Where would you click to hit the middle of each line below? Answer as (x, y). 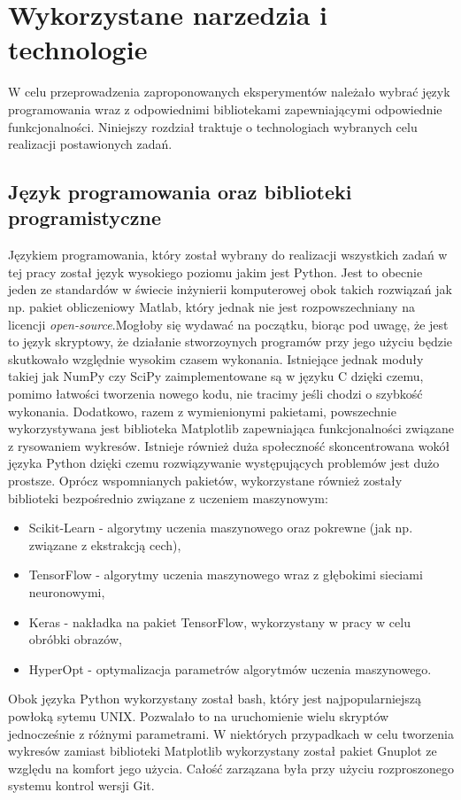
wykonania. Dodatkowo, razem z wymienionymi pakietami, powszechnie (202, 411)
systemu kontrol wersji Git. (81, 785)
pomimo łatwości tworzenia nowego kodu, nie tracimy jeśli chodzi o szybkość (215, 394)
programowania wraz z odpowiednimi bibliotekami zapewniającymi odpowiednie (225, 109)
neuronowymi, (67, 591)
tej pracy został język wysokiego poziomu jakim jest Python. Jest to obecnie (215, 272)
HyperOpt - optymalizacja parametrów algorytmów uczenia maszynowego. (230, 668)
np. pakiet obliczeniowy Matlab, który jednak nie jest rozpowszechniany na (211, 307)
